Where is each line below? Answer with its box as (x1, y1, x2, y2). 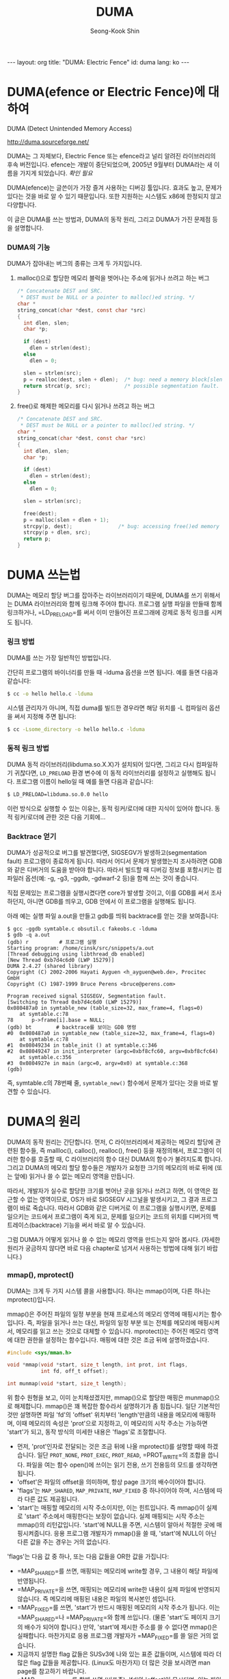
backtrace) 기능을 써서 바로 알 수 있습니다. (31, 1221, 146, 1230)
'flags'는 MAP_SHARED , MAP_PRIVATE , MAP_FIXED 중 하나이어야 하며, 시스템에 (16, 1486, 215, 1494)
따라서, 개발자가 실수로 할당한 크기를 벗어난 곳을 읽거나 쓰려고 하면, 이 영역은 (7, 1186, 211, 1195)
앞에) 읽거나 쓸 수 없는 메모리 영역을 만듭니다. (14, 1172, 135, 1180)
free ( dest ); (23, 510, 57, 517)
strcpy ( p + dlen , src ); (23, 529, 91, 536)
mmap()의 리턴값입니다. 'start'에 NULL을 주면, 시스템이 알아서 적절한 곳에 (16, 1520, 215, 1528)
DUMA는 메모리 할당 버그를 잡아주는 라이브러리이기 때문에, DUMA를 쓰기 (7, 590, 203, 599)
